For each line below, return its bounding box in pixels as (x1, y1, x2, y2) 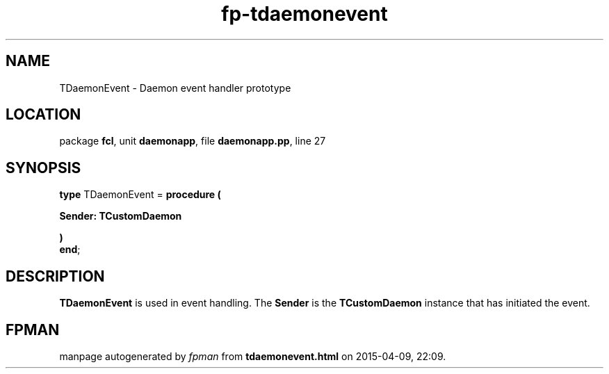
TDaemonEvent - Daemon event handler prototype (59, 81, 291, 94)
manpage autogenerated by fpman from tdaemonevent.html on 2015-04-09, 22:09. (59, 350, 446, 362)
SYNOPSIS (6, 158, 81, 177)
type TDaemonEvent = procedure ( (59, 188, 221, 201)
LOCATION (6, 106, 81, 124)
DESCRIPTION (6, 267, 105, 285)
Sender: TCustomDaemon (59, 210, 182, 222)
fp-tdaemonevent (221, 2, 388, 26)
